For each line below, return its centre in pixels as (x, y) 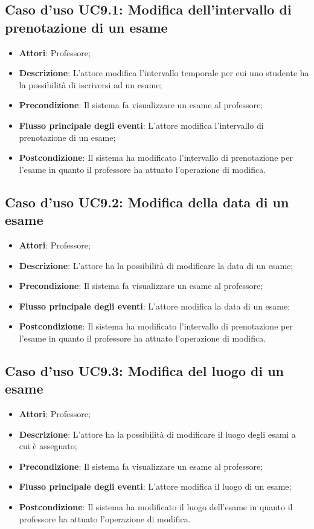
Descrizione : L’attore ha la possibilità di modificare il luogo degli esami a (157, 434)
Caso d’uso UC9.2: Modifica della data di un (147, 202)
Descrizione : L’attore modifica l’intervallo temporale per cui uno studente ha (164, 73)
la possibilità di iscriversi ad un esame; (91, 84)
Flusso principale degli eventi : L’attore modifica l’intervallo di (141, 125)
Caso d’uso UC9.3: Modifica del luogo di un (144, 370)
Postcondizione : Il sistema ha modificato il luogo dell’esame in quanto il (156, 507)
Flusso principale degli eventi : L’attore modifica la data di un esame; (155, 306)
